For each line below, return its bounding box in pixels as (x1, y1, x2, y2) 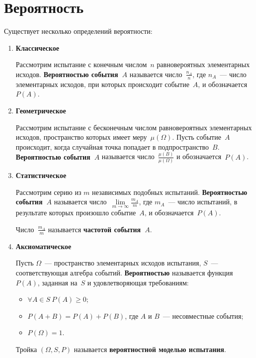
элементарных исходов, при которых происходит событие (15, 79, 189, 89)
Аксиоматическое (15, 241, 72, 251)
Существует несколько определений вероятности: (4, 26, 153, 36)
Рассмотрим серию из (15, 186, 82, 197)
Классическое (15, 42, 59, 53)
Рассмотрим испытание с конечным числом (15, 59, 147, 70)
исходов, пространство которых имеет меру (15, 132, 147, 142)
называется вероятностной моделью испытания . (74, 344, 226, 354)
